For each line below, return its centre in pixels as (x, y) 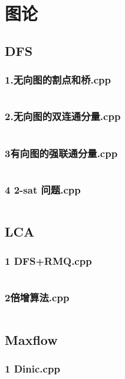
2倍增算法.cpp (37, 297)
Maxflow (31, 339)
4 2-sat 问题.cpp (43, 189)
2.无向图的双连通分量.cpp (63, 116)
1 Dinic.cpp (32, 368)
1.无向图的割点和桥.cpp (58, 80)
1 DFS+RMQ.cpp (48, 260)
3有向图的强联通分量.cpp (61, 153)
